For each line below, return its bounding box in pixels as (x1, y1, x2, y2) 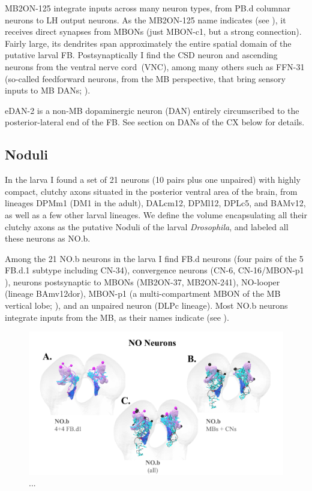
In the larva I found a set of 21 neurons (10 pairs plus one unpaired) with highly (5, 173, 301, 186)
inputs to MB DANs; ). (5, 84, 91, 97)
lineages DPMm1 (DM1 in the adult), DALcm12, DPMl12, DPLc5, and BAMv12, (5, 197, 306, 209)
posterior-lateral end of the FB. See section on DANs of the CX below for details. (5, 116, 305, 128)
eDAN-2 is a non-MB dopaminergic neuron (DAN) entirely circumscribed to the (5, 104, 299, 116)
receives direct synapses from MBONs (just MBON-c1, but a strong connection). (5, 25, 302, 38)
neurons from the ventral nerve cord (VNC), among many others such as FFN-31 (5, 60, 305, 73)
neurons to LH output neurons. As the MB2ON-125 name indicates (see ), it (5, 13, 286, 26)
